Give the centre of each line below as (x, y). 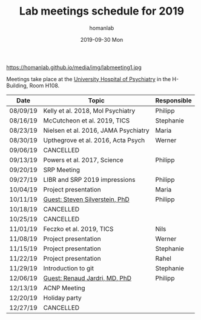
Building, (17, 85)
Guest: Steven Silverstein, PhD (87, 199)
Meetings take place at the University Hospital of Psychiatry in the (89, 79)
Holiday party (62, 298)
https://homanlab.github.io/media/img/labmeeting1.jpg (74, 67)
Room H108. (44, 85)
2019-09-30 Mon (102, 39)
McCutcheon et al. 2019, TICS (87, 121)
